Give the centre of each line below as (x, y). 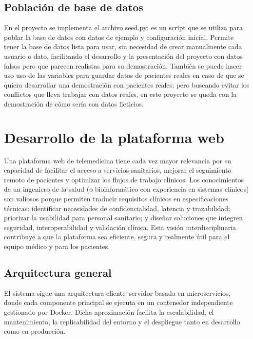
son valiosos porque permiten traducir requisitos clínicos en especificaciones (116, 199)
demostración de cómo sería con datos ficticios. (74, 103)
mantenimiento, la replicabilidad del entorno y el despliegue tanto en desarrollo (122, 321)
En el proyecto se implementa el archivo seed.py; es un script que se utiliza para (123, 27)
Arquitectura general (58, 272)
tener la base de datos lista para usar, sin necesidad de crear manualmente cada (123, 46)
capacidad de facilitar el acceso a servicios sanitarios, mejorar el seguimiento (118, 170)
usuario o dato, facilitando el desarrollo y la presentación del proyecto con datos (123, 56)
